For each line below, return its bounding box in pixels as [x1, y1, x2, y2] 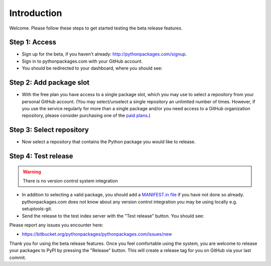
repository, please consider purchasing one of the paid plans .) [22, 113, 151, 119]
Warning [23, 168, 41, 175]
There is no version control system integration [23, 178, 118, 184]
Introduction [9, 8, 62, 19]
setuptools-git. [22, 206, 53, 212]
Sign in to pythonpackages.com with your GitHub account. [22, 58, 143, 64]
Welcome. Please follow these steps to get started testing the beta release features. [9, 25, 183, 31]
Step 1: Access [9, 38, 56, 47]
